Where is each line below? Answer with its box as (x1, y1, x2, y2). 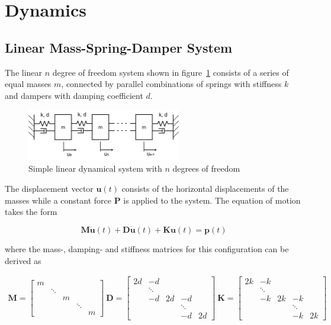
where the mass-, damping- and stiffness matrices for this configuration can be (5, 243, 289, 255)
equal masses (5, 78, 52, 90)
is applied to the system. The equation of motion (123, 194, 301, 206)
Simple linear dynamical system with (28, 162, 162, 175)
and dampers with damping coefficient (5, 89, 143, 101)
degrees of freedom (172, 162, 240, 175)
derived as (5, 254, 41, 266)
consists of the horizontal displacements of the (121, 182, 289, 194)
